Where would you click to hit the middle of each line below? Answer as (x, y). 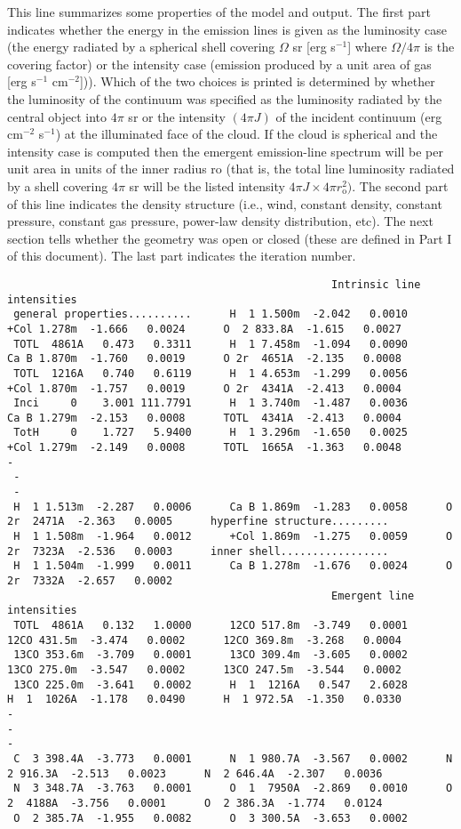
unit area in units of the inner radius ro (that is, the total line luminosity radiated (231, 169)
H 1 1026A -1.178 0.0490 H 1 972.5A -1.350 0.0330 (204, 700)
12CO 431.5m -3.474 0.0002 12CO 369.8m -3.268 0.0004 (204, 640)
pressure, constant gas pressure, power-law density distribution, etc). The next (220, 221)
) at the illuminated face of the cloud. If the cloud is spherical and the (246, 134)
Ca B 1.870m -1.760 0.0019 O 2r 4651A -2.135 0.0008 (204, 359)
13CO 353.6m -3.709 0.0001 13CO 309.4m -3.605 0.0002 (211, 655)
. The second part (400, 185)
